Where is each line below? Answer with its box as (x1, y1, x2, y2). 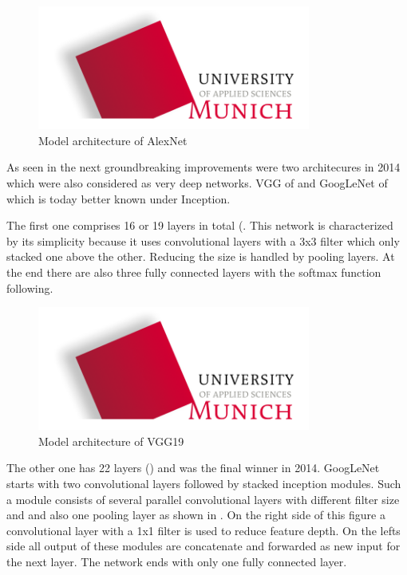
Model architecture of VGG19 (38, 432, 184, 449)
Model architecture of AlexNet (38, 132, 188, 148)
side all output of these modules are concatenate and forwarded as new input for (6, 538, 401, 554)
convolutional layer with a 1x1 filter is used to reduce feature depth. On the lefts (6, 522, 401, 538)
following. (6, 279, 53, 296)
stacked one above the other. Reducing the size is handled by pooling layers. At (6, 248, 395, 265)
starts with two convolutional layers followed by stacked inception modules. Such (6, 475, 401, 492)
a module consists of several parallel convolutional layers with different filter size (6, 490, 400, 507)
